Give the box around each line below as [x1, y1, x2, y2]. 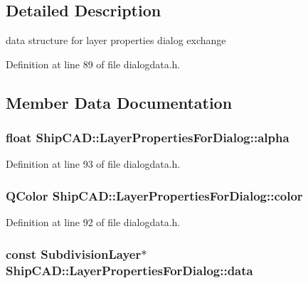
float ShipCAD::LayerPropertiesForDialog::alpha [6, 129, 290, 146]
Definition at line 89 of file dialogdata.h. [6, 56, 181, 71]
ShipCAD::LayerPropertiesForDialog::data [6, 261, 253, 279]
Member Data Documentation [6, 91, 233, 113]
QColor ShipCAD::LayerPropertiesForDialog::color [6, 186, 303, 204]
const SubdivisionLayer [6, 245, 142, 262]
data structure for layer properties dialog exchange [6, 33, 226, 48]
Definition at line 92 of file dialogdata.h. [6, 215, 181, 230]
